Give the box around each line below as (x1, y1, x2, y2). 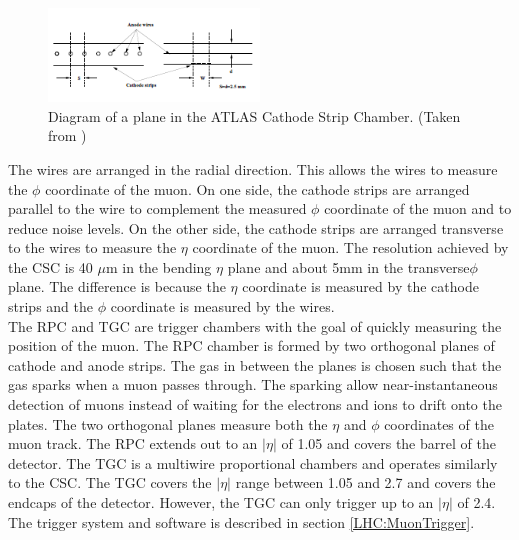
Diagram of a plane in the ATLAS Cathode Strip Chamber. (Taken (48, 105, 461, 126)
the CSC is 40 (8, 256, 93, 277)
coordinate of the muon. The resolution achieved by (192, 237, 509, 258)
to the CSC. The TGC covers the (8, 472, 212, 493)
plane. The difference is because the (8, 276, 226, 297)
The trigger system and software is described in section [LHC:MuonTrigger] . (8, 511, 475, 532)
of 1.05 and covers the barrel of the (281, 433, 496, 454)
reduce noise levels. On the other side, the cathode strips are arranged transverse (8, 217, 504, 238)
